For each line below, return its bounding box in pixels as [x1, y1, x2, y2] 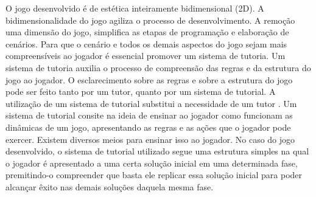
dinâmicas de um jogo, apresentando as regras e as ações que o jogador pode [5, 120, 291, 133]
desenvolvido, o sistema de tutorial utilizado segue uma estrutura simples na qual [5, 145, 309, 157]
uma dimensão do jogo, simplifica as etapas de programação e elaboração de [5, 26, 289, 38]
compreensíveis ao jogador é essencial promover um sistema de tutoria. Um [5, 49, 286, 62]
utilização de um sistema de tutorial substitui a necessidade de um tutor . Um [5, 97, 297, 109]
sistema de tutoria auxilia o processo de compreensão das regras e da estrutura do [5, 61, 311, 74]
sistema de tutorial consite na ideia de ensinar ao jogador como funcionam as [5, 109, 293, 122]
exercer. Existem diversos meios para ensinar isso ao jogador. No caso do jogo [5, 133, 295, 145]
